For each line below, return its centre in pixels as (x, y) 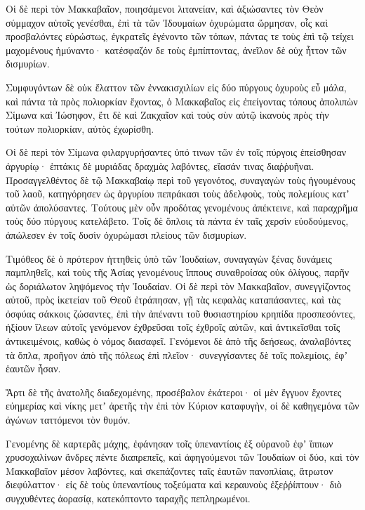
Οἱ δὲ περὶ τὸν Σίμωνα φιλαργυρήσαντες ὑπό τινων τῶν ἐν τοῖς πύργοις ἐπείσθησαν (176, 152)
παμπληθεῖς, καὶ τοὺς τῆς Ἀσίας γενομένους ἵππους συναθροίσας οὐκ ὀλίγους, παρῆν (178, 272)
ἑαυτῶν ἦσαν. (33, 368)
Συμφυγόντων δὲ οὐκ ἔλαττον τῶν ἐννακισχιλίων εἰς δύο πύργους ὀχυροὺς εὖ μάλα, (176, 87)
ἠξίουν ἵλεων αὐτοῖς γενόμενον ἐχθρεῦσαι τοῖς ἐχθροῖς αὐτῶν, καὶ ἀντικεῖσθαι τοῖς (173, 327)
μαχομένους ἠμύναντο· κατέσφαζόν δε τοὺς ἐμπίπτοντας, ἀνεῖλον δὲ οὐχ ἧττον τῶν (176, 50)
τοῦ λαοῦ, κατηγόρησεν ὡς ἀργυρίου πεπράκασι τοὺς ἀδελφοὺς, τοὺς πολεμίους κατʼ (178, 194)
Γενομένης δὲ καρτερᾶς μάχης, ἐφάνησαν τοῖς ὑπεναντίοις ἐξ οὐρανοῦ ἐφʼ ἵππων (170, 443)
